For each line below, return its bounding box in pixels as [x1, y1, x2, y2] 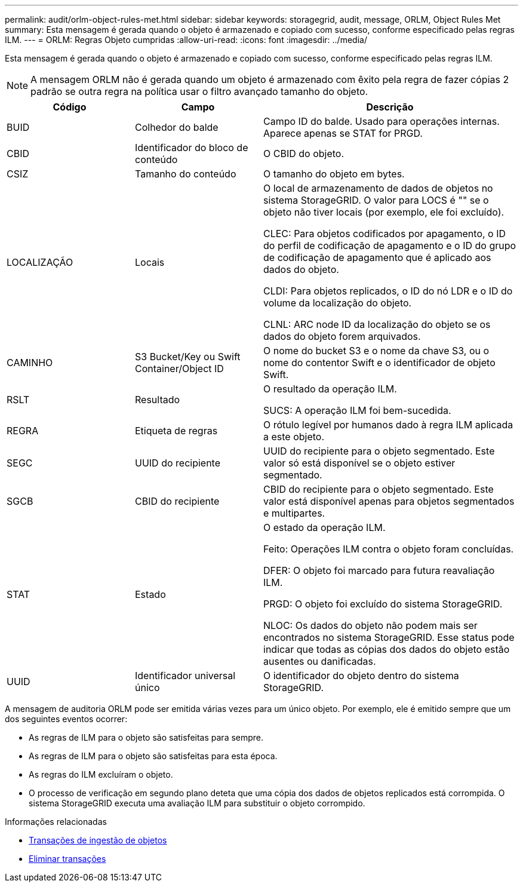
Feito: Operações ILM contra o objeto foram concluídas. [263, 543, 514, 555]
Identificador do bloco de [135, 142, 248, 154]
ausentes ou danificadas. [263, 655, 376, 667]
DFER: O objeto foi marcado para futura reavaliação [263, 564, 495, 576]
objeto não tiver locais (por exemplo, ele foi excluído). [263, 206, 504, 218]
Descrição [366, 101, 414, 113]
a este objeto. [263, 431, 325, 443]
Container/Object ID [135, 363, 224, 375]
